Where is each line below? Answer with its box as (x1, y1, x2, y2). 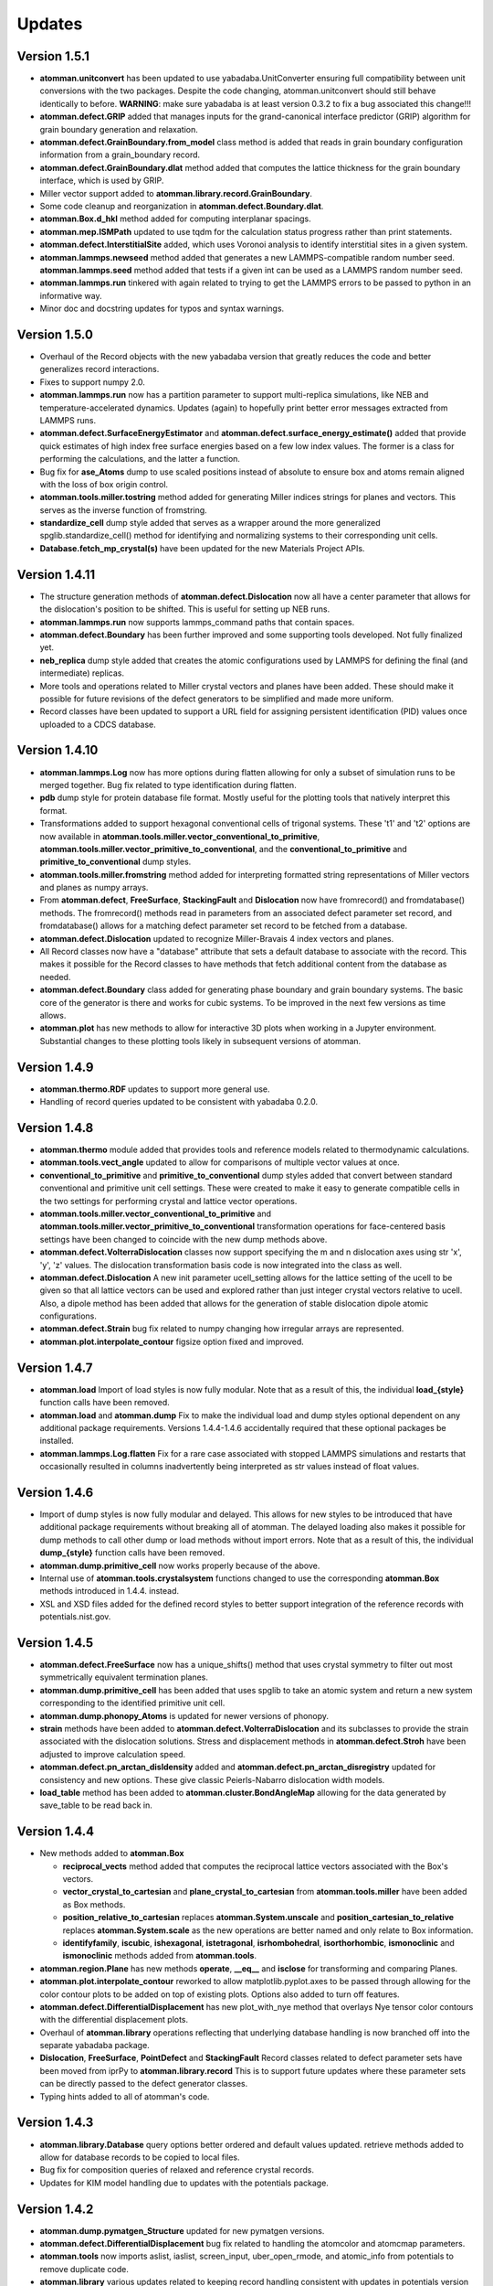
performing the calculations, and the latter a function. (39, 454, 241, 465)
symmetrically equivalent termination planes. (39, 1672, 209, 1682)
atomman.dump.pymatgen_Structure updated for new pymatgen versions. (39, 2225, 325, 2236)
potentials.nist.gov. (39, 1611, 111, 1622)
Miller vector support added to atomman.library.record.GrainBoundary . (39, 187, 313, 198)
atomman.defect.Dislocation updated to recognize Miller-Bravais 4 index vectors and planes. (39, 933, 394, 944)
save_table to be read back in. (39, 1800, 152, 1811)
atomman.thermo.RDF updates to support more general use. (39, 1084, 270, 1095)
